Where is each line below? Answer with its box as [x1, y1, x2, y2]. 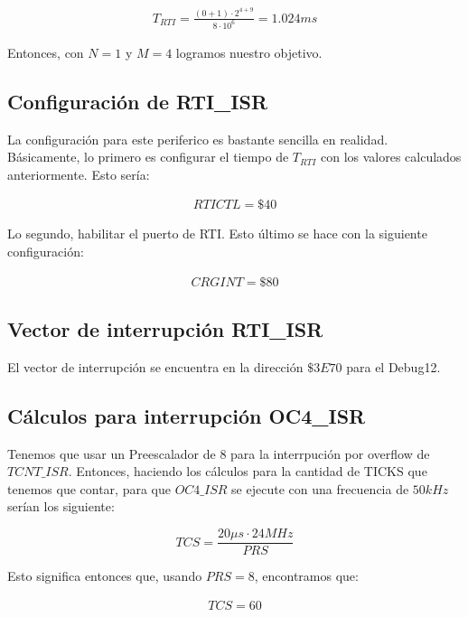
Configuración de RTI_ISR [7, 87, 268, 115]
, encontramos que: [254, 566, 359, 585]
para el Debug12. [346, 357, 441, 376]
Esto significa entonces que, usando [7, 566, 202, 585]
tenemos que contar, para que [7, 479, 171, 498]
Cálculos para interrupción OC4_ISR [7, 401, 366, 429]
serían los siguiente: [7, 497, 115, 516]
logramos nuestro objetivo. [175, 42, 323, 61]
